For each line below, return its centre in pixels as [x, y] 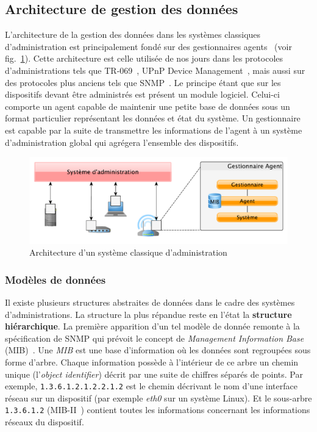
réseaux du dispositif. [45, 422]
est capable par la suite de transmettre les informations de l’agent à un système [154, 130]
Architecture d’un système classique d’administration [128, 252]
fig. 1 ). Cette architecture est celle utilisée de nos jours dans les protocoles [144, 58]
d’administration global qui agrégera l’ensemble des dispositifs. [122, 142]
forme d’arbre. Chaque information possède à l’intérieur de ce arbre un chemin [152, 362]
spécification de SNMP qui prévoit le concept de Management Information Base [155, 338]
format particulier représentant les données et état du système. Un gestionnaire [153, 118]
